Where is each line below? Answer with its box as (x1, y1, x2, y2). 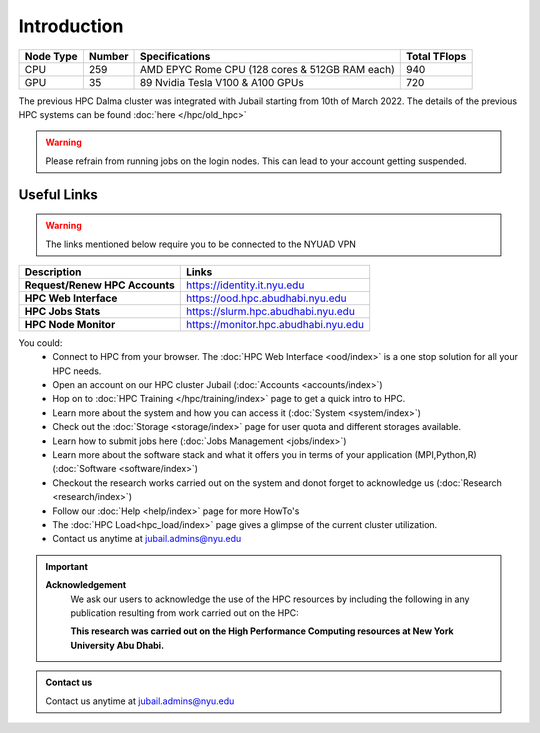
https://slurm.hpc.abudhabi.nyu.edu (185, 304, 355, 318)
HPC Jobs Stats (24, 304, 101, 318)
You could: (18, 336, 63, 349)
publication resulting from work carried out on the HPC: (70, 606, 299, 619)
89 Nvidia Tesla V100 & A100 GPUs (139, 75, 304, 89)
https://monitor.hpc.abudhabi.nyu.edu (185, 317, 365, 331)
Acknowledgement (45, 579, 127, 591)
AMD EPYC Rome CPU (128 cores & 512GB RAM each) (139, 62, 395, 76)
